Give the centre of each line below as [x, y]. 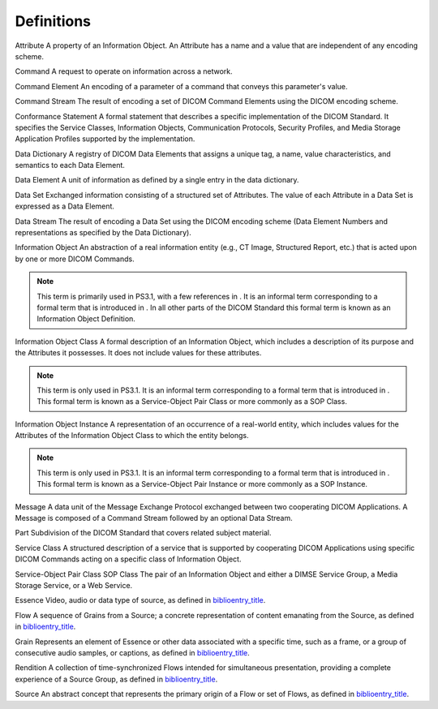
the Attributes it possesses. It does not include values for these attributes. [138, 353]
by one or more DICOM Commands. [75, 259]
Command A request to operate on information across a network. [124, 71]
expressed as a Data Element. [65, 206]
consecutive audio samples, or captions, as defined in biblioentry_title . [133, 652]
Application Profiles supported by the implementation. [105, 139]
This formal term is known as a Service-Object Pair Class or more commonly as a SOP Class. [192, 402]
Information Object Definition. [86, 319]
